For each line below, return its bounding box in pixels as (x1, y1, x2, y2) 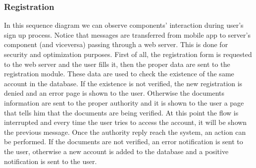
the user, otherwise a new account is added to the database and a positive (4, 146, 229, 156)
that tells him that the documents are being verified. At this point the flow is (4, 107, 239, 117)
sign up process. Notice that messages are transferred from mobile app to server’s (4, 29, 251, 40)
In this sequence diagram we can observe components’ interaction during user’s (4, 20, 244, 30)
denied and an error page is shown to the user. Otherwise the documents (4, 88, 225, 98)
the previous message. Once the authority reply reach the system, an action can (4, 126, 246, 137)
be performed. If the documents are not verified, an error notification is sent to (4, 136, 243, 147)
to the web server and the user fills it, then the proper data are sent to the (4, 58, 230, 69)
